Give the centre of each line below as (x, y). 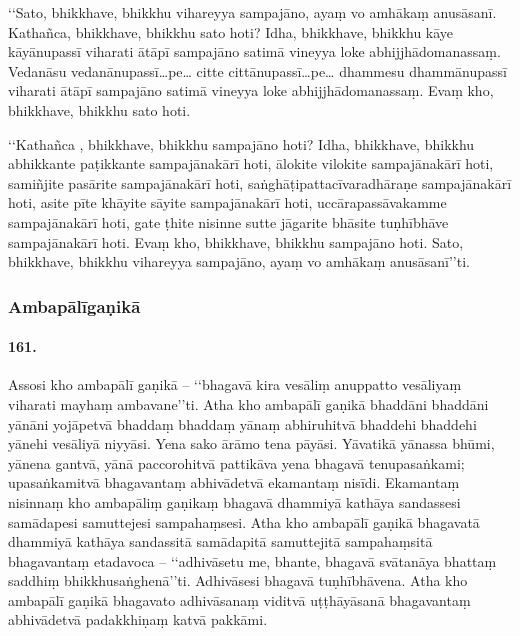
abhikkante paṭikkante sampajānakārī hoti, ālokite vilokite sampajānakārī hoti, (251, 163)
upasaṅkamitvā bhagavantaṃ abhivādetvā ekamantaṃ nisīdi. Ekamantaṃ (234, 482)
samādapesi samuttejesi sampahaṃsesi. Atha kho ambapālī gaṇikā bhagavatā (244, 521)
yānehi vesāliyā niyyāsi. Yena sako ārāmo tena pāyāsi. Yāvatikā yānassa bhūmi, (251, 443)
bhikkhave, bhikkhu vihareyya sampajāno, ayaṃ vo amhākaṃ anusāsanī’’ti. (239, 261)
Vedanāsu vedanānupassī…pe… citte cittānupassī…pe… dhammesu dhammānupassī (257, 70)
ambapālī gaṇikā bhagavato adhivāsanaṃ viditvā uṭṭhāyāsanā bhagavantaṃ (239, 599)
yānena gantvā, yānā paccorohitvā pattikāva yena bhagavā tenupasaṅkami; (236, 462)
